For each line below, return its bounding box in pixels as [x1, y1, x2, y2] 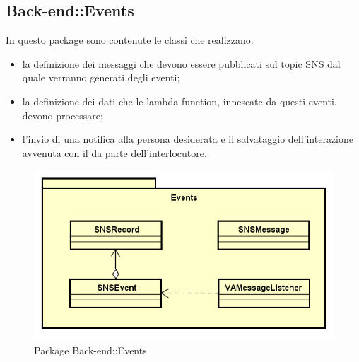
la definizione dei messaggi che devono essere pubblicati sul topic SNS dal [22, 56, 341, 71]
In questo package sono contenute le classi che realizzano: [6, 33, 254, 47]
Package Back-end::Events [34, 342, 147, 357]
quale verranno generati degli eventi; [22, 70, 180, 85]
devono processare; [22, 107, 103, 122]
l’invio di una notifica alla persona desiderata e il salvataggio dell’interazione [22, 132, 354, 146]
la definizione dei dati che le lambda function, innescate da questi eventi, [22, 93, 337, 108]
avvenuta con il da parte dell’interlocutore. [22, 145, 207, 160]
